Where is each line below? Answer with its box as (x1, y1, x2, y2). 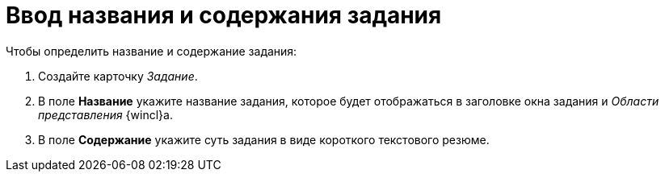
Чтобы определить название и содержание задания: (6, 43, 297, 58)
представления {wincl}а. (38, 107, 173, 122)
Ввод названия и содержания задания (6, 2, 442, 29)
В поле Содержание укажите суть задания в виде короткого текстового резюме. (38, 132, 490, 147)
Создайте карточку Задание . (38, 68, 198, 83)
